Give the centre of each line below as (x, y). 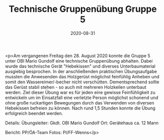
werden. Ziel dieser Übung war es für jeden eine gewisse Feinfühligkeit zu (80, 92)
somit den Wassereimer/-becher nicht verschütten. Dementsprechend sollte (82, 82)
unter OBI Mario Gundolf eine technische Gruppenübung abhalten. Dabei (79, 61)
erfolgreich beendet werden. (34, 113)
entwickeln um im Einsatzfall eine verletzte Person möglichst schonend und (82, 98)
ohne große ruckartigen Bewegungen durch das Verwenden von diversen (80, 103)
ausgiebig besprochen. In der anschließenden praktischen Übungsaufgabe (81, 71)
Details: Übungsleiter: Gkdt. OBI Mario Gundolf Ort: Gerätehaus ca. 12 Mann (82, 123)
